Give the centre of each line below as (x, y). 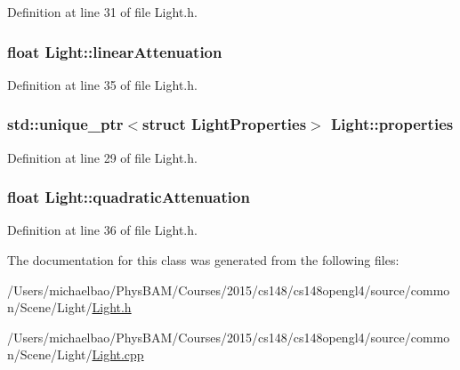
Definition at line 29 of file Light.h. (102, 157)
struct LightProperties (225, 124)
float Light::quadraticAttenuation (129, 197)
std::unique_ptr (65, 124)
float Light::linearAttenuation (115, 51)
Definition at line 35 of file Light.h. (102, 84)
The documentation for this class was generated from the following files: (203, 260)
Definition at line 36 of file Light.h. (102, 230)
